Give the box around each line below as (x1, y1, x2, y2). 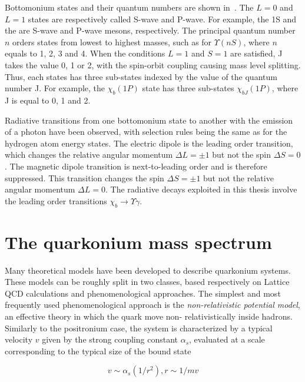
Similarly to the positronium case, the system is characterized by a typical (5, 321, 273, 334)
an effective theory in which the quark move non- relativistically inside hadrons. (5, 310, 293, 322)
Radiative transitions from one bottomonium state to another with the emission (5, 114, 293, 126)
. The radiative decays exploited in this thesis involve (105, 183, 297, 195)
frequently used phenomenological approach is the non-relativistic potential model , (5, 298, 300, 311)
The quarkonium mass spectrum (5, 230, 272, 254)
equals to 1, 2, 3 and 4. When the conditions (5, 47, 165, 59)
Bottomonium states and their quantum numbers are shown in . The (5, 1, 254, 13)
